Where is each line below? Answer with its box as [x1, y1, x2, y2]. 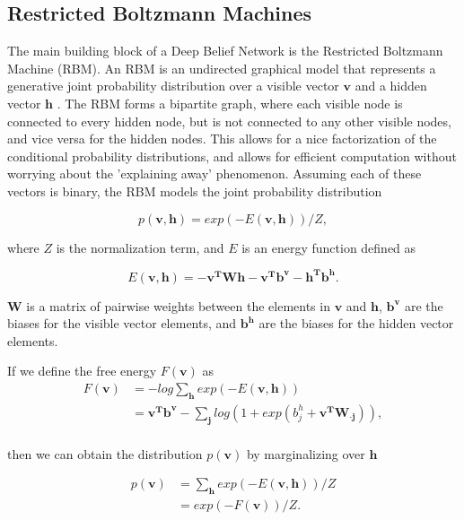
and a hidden [355, 76, 427, 95]
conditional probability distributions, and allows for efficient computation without [7, 146, 457, 165]
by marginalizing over [246, 444, 365, 463]
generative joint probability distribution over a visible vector [7, 76, 339, 95]
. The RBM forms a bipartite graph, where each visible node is [57, 93, 403, 112]
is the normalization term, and [56, 238, 224, 256]
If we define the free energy [7, 361, 157, 380]
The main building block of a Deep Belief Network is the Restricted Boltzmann [7, 41, 443, 60]
